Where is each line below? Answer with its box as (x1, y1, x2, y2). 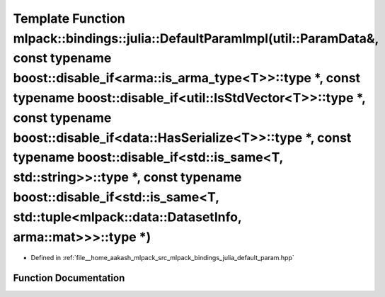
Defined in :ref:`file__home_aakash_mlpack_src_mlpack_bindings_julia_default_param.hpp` (30, 254, 295, 262)
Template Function (13, 11, 125, 26)
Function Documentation (13, 272, 125, 284)
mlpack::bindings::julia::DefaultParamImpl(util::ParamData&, (13, 30, 379, 46)
